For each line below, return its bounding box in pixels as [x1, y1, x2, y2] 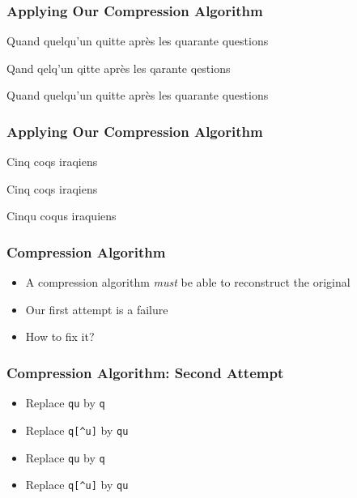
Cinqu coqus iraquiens [6, 207, 117, 224]
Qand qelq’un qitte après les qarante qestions [6, 59, 231, 76]
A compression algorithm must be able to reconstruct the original [25, 274, 351, 291]
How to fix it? [25, 328, 95, 345]
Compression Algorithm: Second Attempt [6, 362, 284, 382]
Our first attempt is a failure [25, 300, 168, 317]
